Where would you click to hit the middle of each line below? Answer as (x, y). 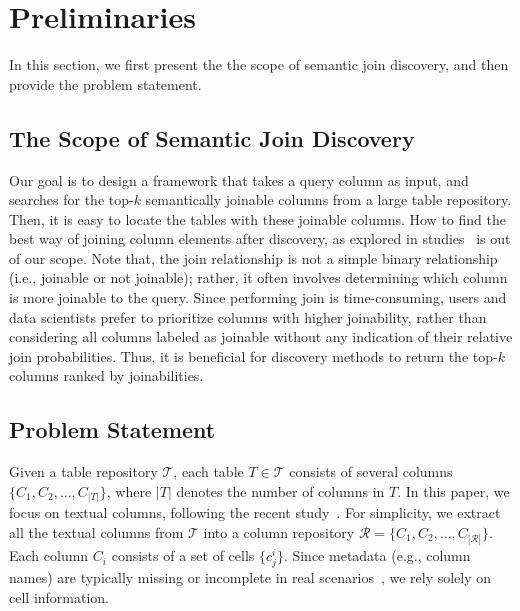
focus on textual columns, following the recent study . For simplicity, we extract (255, 512)
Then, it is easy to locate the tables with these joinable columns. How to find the (257, 218)
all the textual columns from (96, 531)
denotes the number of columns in (280, 490)
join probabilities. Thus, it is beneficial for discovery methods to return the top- (253, 355)
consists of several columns (371, 471)
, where (129, 490)
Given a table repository (83, 471)
